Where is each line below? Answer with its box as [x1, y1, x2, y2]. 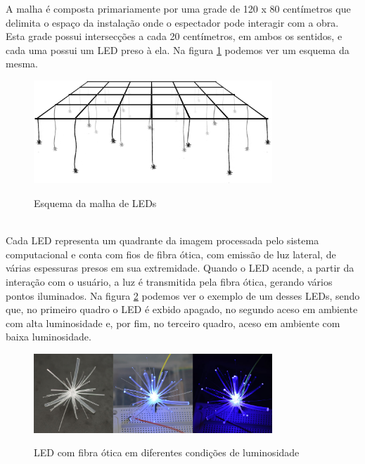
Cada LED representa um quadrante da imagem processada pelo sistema [6, 233, 319, 248]
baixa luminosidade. [6, 329, 91, 344]
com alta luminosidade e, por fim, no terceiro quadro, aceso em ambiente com [6, 315, 340, 330]
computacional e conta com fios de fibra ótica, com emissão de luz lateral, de [6, 246, 336, 261]
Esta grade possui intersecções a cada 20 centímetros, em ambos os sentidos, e [6, 29, 342, 44]
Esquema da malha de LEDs [34, 195, 157, 210]
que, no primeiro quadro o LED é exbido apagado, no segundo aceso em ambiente [6, 302, 358, 317]
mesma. [6, 56, 38, 71]
